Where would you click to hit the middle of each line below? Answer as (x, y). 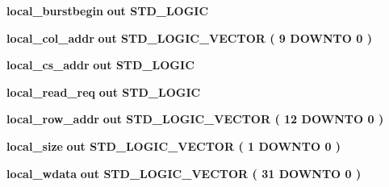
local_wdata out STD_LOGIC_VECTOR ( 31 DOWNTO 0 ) (184, 173)
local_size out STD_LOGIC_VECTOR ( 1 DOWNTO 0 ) (174, 145)
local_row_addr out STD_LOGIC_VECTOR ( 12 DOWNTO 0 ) (195, 119)
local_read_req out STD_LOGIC (104, 91)
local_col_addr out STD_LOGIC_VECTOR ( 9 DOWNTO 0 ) (189, 37)
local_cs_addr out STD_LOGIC (100, 65)
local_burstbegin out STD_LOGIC (108, 10)
